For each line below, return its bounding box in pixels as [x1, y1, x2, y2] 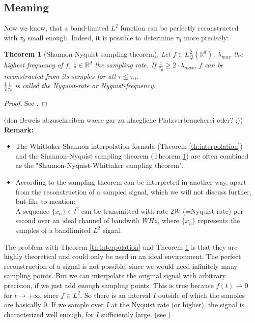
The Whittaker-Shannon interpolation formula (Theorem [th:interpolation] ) [15, 141, 243, 151]
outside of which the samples [158, 290, 245, 300]
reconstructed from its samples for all [4, 70, 116, 81]
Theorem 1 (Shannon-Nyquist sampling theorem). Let [4, 49, 170, 59]
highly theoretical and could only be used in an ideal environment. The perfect [4, 251, 241, 261]
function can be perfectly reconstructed [120, 23, 239, 33]
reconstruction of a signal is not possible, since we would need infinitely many [4, 260, 238, 271]
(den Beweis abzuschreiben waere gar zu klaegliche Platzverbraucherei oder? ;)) [4, 115, 243, 125]
